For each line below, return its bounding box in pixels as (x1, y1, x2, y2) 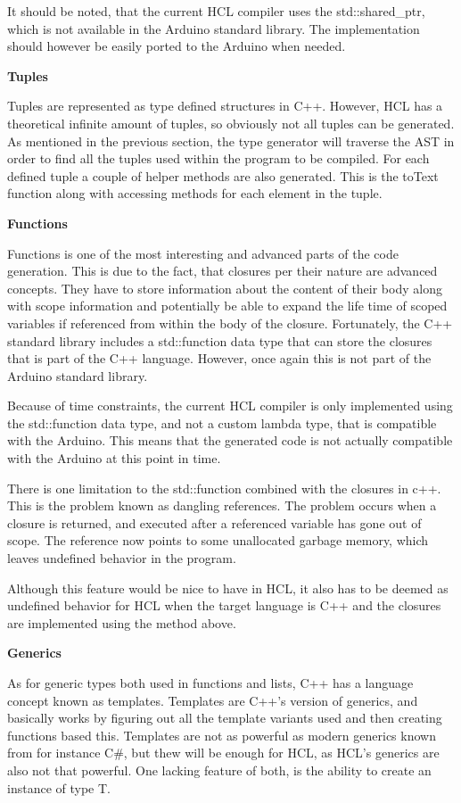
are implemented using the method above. (7, 613, 236, 632)
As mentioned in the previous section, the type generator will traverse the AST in (7, 131, 455, 150)
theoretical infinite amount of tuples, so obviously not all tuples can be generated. (7, 113, 455, 132)
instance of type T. (7, 778, 111, 797)
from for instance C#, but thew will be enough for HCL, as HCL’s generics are (7, 743, 440, 762)
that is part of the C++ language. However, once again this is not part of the (7, 349, 432, 368)
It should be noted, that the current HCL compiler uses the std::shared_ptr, (7, 2, 425, 20)
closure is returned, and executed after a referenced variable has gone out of (7, 513, 422, 532)
